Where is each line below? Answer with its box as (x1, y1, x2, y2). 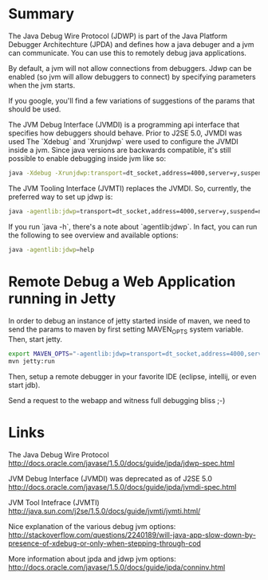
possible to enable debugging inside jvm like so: (8, 153, 166, 163)
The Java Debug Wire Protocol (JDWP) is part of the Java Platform (8, 31, 227, 41)
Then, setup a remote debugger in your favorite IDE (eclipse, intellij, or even (8, 372, 257, 382)
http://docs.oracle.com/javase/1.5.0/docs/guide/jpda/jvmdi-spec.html (8, 482, 237, 492)
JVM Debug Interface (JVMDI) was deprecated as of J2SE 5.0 (8, 473, 213, 483)
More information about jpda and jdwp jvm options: (8, 554, 177, 563)
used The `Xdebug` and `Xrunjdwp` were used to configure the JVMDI (8, 136, 239, 146)
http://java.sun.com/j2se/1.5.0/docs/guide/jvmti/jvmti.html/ (8, 506, 201, 515)
